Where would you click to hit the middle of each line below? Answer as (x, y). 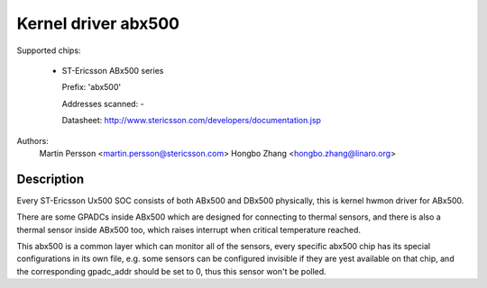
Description (51, 179)
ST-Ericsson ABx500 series (113, 70)
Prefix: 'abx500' (92, 87)
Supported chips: (49, 50)
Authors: (32, 140)
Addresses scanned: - (103, 103)
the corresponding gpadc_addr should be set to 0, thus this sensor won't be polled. (171, 271)
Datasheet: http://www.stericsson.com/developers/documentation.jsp (192, 121)
